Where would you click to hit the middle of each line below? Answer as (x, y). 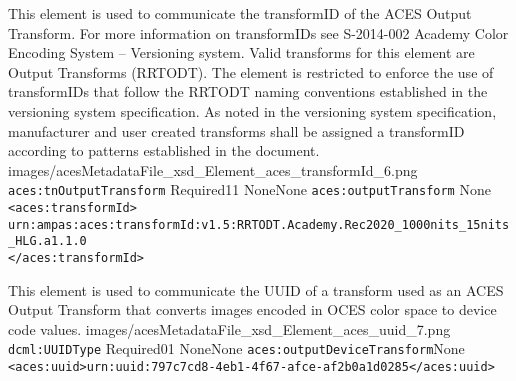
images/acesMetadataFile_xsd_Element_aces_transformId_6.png (213, 169)
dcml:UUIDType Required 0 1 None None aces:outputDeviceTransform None (236, 348)
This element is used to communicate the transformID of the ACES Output (240, 13)
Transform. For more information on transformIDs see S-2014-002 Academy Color (258, 32)
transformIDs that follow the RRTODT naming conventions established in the (248, 91)
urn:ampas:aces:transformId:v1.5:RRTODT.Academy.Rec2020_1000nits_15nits (259, 224)
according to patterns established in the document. (164, 150)
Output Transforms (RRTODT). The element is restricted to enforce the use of (251, 71)
